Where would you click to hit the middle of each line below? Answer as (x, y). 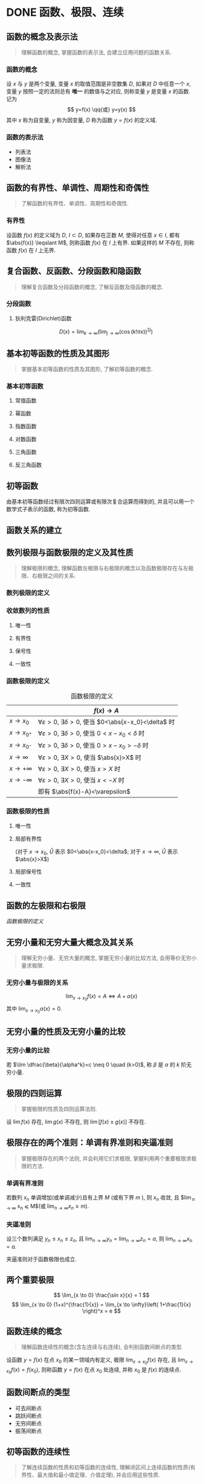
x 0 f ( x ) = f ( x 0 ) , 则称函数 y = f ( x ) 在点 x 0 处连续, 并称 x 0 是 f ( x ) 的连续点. (94, 1370)
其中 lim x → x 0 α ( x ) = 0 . (34, 1010)
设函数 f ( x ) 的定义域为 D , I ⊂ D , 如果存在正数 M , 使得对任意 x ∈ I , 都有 (93, 235)
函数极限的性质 (28, 811)
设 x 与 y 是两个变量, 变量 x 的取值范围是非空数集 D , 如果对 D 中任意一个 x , (99, 84)
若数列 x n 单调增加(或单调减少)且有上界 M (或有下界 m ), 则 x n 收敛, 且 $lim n (101, 1198)
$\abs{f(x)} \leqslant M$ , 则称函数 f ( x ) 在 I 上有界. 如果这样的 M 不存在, (95, 242)
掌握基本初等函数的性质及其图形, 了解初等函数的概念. (87, 369)
